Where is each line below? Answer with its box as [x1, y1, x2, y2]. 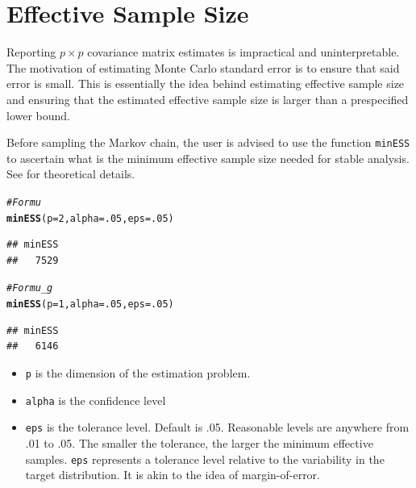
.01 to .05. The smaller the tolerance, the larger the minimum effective [25, 434, 373, 451]
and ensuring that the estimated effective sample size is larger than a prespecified [6, 90, 409, 107]
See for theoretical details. [6, 165, 135, 182]
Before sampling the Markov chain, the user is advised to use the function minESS [6, 134, 410, 151]
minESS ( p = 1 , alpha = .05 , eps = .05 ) [6, 298, 174, 311]
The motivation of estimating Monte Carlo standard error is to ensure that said [6, 59, 400, 76]
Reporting [6, 44, 56, 60]
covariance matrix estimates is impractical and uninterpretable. [87, 44, 400, 60]
